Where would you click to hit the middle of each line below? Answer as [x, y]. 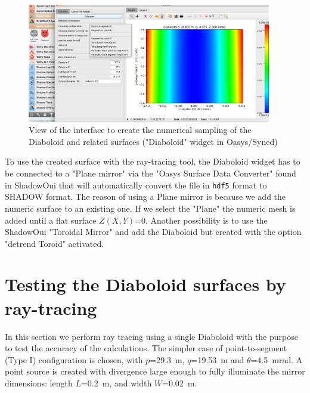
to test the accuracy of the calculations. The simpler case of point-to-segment [146, 348]
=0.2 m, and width [116, 383]
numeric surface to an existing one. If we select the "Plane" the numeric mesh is [150, 208]
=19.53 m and [218, 359]
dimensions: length [39, 383]
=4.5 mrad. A [277, 359]
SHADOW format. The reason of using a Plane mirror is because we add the [145, 196]
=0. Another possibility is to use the [201, 220]
